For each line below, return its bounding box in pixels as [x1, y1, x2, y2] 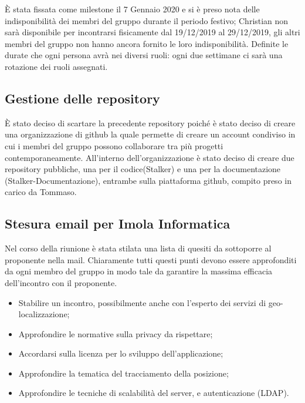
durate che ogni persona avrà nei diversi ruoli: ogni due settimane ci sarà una [5, 49, 283, 61]
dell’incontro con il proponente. [5, 276, 117, 288]
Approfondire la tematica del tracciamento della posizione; [18, 367, 229, 379]
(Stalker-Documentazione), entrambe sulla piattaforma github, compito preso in [5, 174, 292, 186]
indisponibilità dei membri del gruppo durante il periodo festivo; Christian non [5, 14, 289, 26]
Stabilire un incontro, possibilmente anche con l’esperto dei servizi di [18, 296, 266, 308]
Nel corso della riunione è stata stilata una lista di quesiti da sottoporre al [5, 242, 272, 254]
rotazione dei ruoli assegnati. [5, 60, 108, 72]
